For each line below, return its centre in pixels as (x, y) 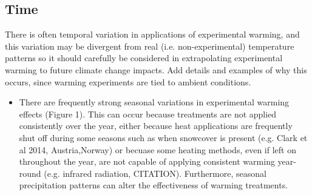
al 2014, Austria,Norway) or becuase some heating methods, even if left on (158, 149)
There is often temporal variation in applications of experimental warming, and (152, 34)
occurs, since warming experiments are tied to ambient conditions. (128, 81)
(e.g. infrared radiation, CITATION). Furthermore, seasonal (155, 173)
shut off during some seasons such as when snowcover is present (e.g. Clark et (163, 137)
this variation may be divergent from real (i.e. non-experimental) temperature (150, 46)
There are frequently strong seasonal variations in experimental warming (154, 102)
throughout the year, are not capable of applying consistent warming (147, 161)
